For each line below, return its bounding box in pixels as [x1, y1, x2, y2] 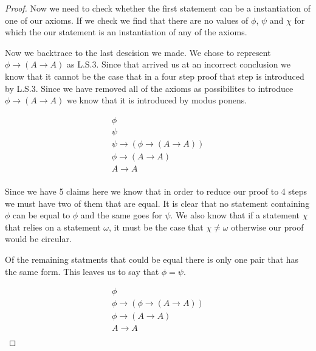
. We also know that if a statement [170, 209, 300, 221]
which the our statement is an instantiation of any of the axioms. [5, 26, 247, 38]
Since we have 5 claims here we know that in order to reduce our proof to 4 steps [5, 184, 307, 197]
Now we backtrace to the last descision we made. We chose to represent [5, 46, 271, 58]
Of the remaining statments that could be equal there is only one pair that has [5, 252, 299, 265]
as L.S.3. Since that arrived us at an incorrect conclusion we [66, 58, 291, 71]
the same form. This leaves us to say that [5, 265, 159, 277]
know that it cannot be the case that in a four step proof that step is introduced [5, 69, 304, 82]
